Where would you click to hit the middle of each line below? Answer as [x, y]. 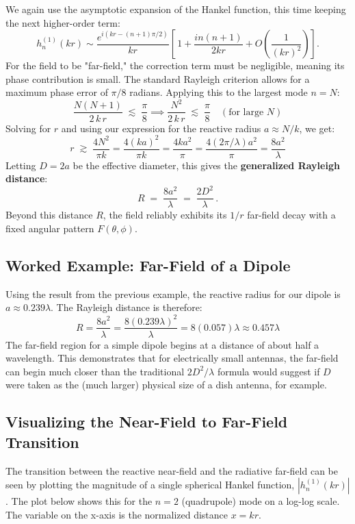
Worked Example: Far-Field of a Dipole [148, 265]
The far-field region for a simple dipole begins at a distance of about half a [162, 344]
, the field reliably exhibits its [165, 215]
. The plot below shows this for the [79, 501]
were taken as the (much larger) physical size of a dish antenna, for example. [166, 385]
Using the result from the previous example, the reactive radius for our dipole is [173, 294]
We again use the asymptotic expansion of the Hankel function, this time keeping [176, 9]
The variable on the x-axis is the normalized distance [117, 514]
